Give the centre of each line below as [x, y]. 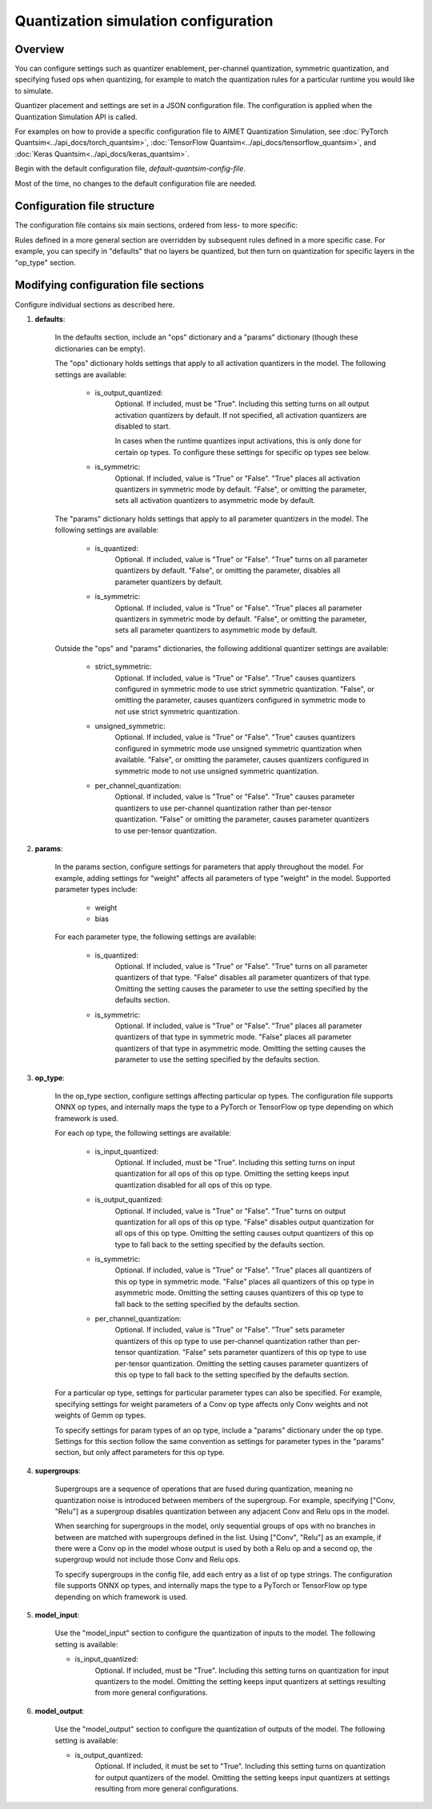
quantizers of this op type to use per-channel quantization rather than [230, 1341]
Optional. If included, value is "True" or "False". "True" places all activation [238, 478]
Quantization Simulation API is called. [76, 117]
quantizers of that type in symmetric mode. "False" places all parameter [233, 1037]
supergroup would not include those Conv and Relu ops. [148, 1560]
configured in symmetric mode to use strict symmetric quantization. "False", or [245, 689]
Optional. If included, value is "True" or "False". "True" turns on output [230, 1211]
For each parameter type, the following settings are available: [156, 937]
